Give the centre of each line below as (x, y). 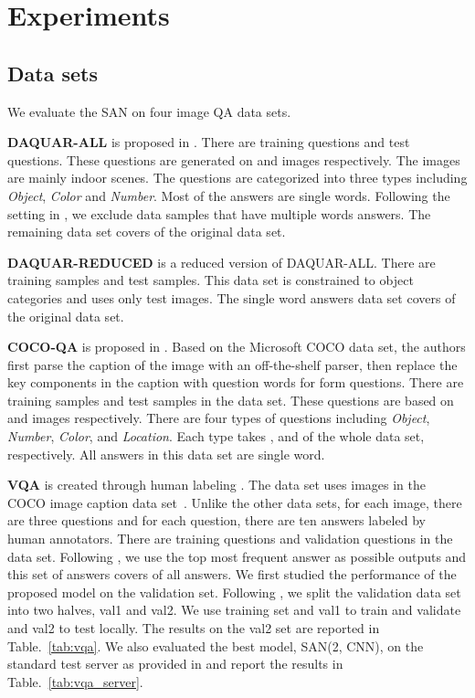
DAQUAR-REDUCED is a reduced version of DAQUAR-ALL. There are (222, 262)
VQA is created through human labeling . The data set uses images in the (216, 485)
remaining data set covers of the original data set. (147, 232)
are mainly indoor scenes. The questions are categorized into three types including (237, 178)
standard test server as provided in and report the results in (175, 664)
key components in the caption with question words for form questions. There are (236, 382)
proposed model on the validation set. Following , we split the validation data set (234, 592)
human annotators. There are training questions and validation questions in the (230, 539)
